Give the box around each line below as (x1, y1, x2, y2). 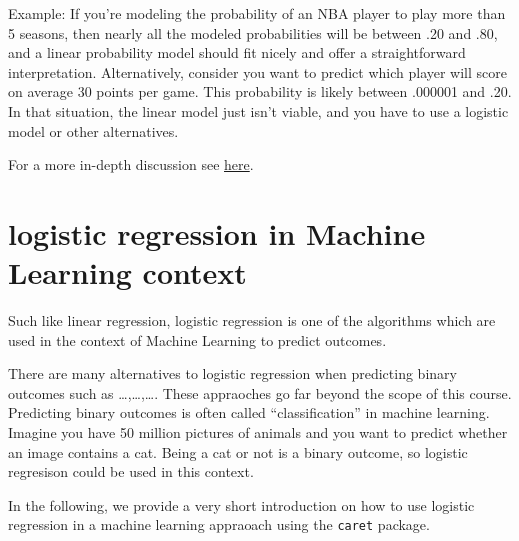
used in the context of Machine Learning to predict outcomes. (8, 329, 387, 350)
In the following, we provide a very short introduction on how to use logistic (8, 494, 475, 515)
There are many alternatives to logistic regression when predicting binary (8, 363, 457, 384)
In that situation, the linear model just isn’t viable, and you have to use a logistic (8, 100, 509, 121)
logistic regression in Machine (8, 212, 426, 253)
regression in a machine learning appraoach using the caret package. (8, 514, 430, 535)
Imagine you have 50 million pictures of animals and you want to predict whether (8, 422, 508, 443)
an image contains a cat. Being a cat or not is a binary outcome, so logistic (8, 441, 468, 462)
